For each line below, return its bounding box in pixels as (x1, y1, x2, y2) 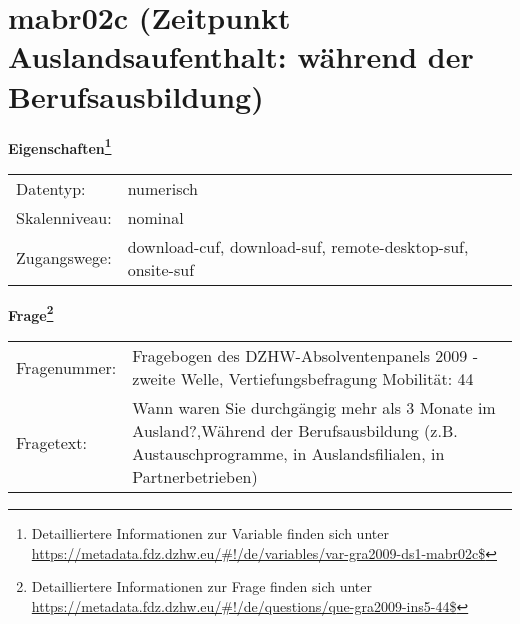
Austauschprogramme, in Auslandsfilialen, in (132, 442, 445, 465)
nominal (127, 205, 184, 229)
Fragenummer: (16, 355, 117, 379)
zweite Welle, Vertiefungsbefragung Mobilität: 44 (132, 367, 474, 390)
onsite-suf (127, 257, 195, 281)
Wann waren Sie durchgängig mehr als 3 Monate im (132, 396, 496, 419)
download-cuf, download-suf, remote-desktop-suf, (127, 234, 469, 258)
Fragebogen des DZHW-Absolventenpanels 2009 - (132, 344, 478, 367)
